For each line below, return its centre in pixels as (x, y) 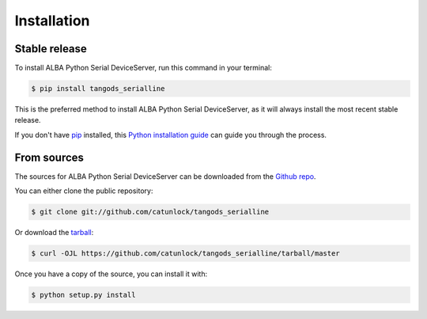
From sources (49, 157)
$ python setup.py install (83, 295)
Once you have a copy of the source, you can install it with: (111, 274)
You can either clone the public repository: (84, 191)
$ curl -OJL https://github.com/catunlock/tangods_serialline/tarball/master (185, 254)
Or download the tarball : (54, 233)
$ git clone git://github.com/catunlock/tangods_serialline (150, 212)
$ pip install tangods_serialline (98, 89)
